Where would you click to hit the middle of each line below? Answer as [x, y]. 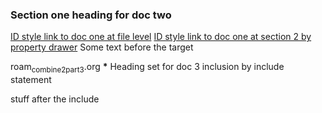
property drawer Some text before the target [102, 47]
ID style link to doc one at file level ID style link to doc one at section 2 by [161, 37]
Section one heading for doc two [91, 15]
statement [31, 80]
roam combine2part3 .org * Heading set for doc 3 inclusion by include [147, 68]
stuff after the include [55, 99]
